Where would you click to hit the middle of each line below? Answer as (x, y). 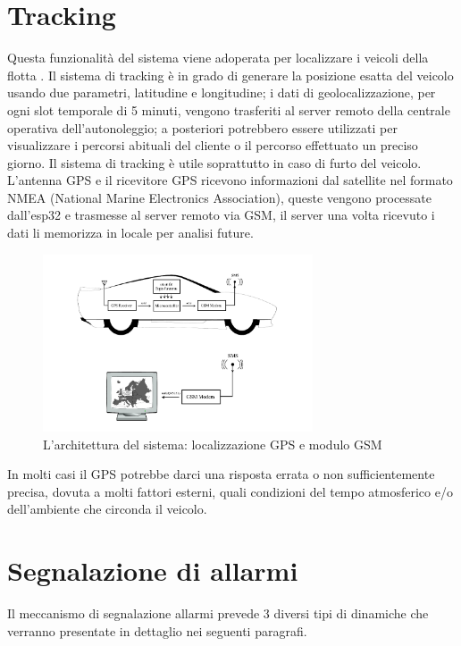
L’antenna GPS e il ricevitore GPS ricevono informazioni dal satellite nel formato (230, 180)
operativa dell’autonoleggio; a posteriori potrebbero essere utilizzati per (202, 127)
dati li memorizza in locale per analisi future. (130, 233)
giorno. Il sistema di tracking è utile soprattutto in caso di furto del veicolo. (214, 162)
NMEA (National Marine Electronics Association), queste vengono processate (220, 197)
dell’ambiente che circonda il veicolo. (107, 509)
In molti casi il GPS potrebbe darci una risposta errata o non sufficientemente (221, 474)
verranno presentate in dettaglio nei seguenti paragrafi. (157, 630)
